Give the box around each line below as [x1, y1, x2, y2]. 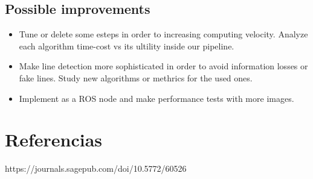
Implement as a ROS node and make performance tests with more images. [19, 92, 294, 104]
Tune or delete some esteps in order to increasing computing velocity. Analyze [19, 28, 308, 40]
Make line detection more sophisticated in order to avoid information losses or [19, 60, 308, 72]
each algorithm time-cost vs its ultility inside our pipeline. [19, 39, 234, 52]
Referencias [5, 127, 103, 152]
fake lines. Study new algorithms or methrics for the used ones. [19, 71, 253, 84]
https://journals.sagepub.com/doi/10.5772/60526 [5, 162, 187, 175]
